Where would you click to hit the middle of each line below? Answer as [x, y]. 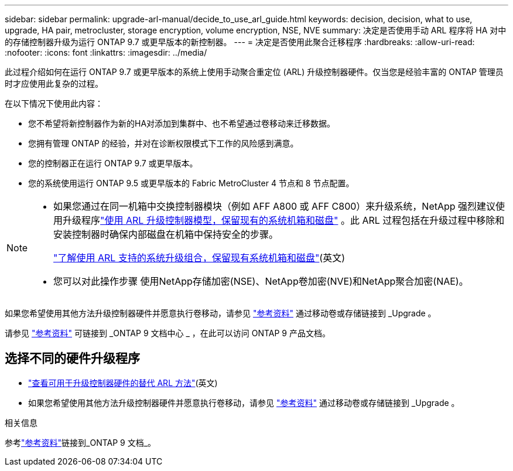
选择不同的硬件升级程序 [72, 359]
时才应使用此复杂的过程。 [54, 83]
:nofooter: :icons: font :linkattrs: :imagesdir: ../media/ [106, 52]
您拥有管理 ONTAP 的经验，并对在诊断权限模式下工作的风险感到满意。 [163, 143]
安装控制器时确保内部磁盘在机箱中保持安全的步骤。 [166, 234]
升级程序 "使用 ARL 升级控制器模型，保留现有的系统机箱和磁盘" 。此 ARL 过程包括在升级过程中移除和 [284, 220]
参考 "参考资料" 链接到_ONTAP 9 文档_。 [81, 442]
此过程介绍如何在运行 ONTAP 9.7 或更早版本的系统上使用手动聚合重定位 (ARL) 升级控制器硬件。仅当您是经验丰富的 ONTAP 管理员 [254, 72]
